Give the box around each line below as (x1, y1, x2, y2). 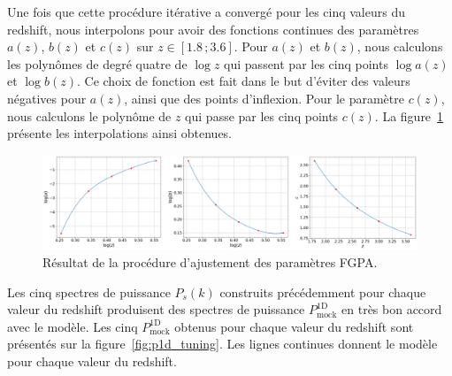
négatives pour (7, 88, 87, 107)
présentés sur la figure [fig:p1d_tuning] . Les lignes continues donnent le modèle (7, 334, 438, 353)
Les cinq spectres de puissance (7, 282, 171, 301)
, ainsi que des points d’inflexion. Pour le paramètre (124, 88, 404, 107)
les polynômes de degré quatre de (7, 54, 188, 73)
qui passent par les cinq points (224, 54, 388, 73)
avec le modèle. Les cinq (7, 317, 138, 335)
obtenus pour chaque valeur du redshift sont (174, 317, 414, 335)
